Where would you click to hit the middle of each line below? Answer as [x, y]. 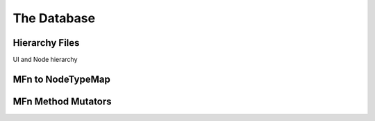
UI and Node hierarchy [45, 60]
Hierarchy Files [46, 43]
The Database [54, 18]
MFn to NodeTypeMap [61, 79]
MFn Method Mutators [62, 101]
